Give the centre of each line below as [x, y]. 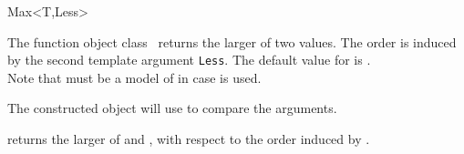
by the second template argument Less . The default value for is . [189, 60]
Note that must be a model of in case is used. [134, 77]
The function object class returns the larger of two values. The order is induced [232, 41]
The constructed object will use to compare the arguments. [172, 108]
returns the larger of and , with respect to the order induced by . [189, 139]
